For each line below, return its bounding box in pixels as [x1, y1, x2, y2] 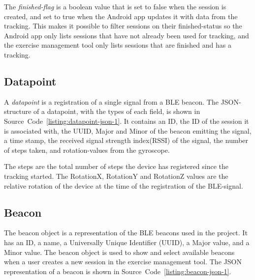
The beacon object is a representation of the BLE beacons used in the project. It [4, 227, 248, 238]
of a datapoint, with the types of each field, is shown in [33, 106, 200, 116]
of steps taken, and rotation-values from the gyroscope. [4, 144, 170, 155]
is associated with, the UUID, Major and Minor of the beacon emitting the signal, [4, 125, 252, 136]
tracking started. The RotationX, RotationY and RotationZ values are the [4, 170, 228, 181]
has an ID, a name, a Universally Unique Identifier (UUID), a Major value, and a [4, 237, 250, 247]
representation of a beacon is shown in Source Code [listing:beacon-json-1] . [4, 266, 231, 276]
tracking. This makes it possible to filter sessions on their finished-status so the [4, 21, 242, 31]
